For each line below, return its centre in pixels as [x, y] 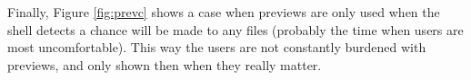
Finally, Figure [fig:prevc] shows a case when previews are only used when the [224, 12]
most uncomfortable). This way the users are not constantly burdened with [217, 47]
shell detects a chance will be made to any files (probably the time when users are [235, 29]
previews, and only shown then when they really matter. [165, 64]
